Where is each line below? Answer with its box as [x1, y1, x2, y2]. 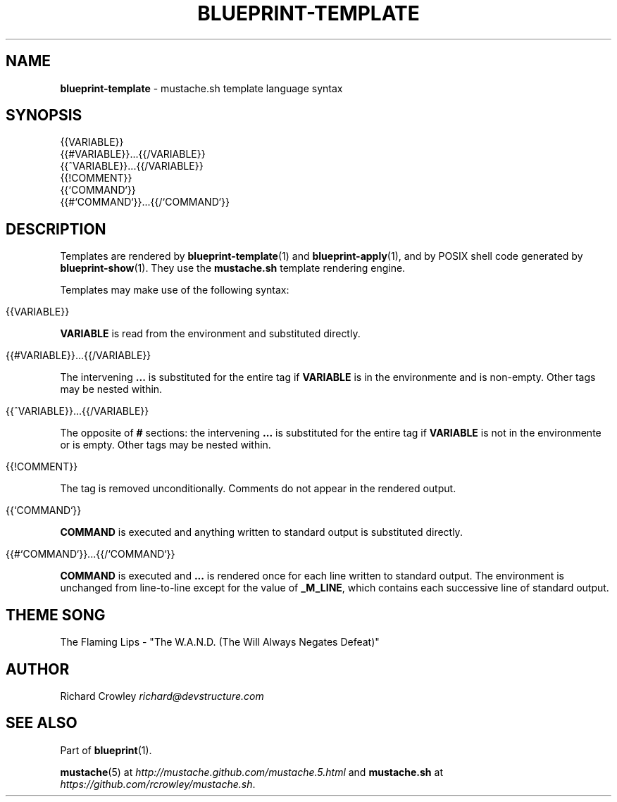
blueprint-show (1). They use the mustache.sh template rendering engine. [60, 262, 406, 275]
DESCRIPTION [6, 220, 106, 238]
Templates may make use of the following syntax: [60, 284, 289, 296]
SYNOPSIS [6, 106, 82, 125]
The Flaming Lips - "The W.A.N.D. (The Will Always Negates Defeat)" [60, 636, 380, 649]
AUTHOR [6, 660, 70, 678]
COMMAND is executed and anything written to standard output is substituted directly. [60, 526, 463, 539]
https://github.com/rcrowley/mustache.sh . [60, 777, 256, 790]
